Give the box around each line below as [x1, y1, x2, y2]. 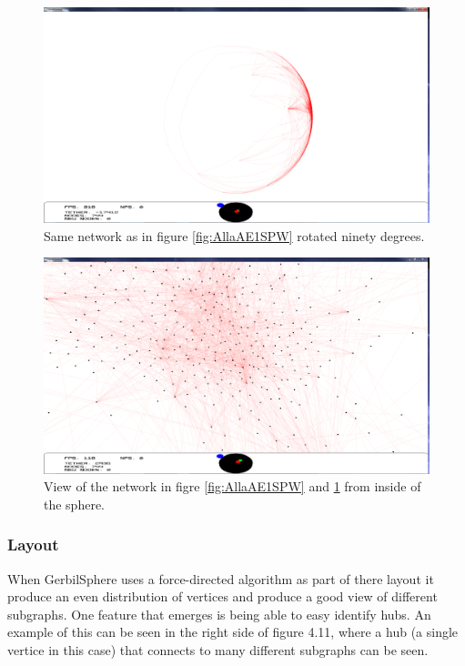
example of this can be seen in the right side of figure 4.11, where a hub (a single [7, 622, 459, 641]
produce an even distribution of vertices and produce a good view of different [7, 587, 438, 606]
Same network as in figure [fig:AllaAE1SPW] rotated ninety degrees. [44, 226, 425, 245]
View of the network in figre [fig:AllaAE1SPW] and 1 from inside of [44, 477, 421, 496]
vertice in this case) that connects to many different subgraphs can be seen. [7, 641, 429, 660]
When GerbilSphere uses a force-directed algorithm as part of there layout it [7, 569, 434, 588]
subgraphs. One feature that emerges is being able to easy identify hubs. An [7, 604, 431, 623]
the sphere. [44, 494, 106, 513]
